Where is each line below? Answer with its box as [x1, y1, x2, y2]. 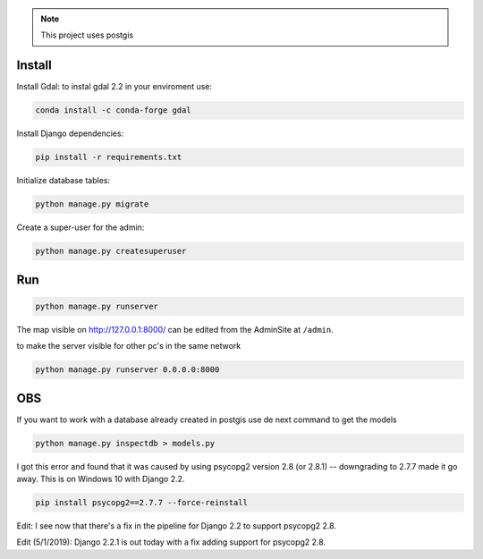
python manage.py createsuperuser [35, 246, 187, 257]
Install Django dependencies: [16, 128, 124, 139]
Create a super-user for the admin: [16, 222, 145, 233]
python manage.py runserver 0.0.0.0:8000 [35, 365, 220, 375]
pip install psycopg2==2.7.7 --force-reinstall [35, 497, 248, 507]
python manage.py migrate [35, 199, 149, 209]
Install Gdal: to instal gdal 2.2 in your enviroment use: [16, 81, 213, 92]
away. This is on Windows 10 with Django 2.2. [16, 474, 185, 484]
